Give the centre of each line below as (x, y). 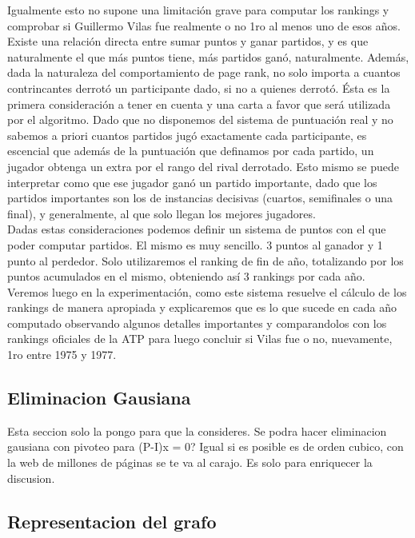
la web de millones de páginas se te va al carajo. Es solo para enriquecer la (190, 462)
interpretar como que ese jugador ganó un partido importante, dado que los (192, 182)
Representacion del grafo (112, 521)
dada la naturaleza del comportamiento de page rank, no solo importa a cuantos (204, 72)
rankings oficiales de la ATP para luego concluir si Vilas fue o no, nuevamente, (200, 339)
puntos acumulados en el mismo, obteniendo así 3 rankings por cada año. (186, 276)
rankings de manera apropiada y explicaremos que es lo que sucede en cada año (202, 307)
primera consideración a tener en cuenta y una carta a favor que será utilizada (199, 104)
